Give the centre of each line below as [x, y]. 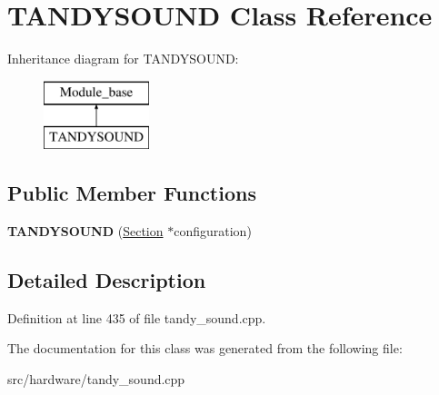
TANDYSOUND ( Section [85, 231]
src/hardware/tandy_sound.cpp [96, 379]
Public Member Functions [132, 193]
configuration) [213, 231]
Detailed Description [107, 280]
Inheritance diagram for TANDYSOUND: [123, 59]
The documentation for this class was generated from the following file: [205, 348]
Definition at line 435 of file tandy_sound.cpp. [137, 317]
